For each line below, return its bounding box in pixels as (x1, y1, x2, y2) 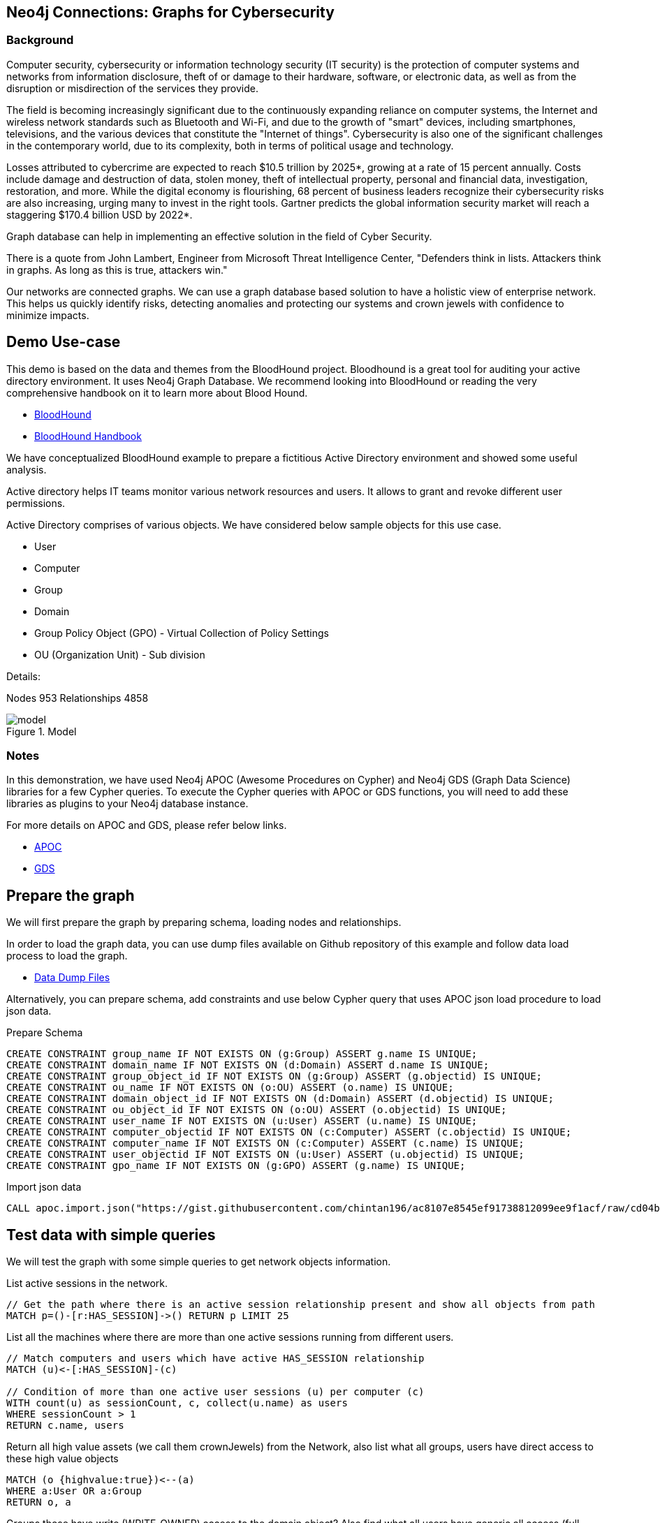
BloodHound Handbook (34, 429, 142, 442)
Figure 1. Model (6, 725, 77, 737)
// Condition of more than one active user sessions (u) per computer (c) (6, 1386, 425, 1398)
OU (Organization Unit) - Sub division (34, 648, 205, 661)
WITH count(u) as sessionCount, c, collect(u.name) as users (6, 1397, 348, 1409)
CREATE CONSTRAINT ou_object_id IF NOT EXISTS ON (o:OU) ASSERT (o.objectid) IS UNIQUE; (6, 1104, 507, 1116)
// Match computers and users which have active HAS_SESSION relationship (6, 1353, 425, 1364)
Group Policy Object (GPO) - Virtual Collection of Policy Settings (34, 626, 329, 639)
